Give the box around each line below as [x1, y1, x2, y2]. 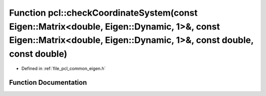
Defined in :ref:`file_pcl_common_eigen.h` [21, 65, 106, 71]
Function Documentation [9, 78, 87, 87]
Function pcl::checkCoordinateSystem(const [9, 7, 198, 18]
